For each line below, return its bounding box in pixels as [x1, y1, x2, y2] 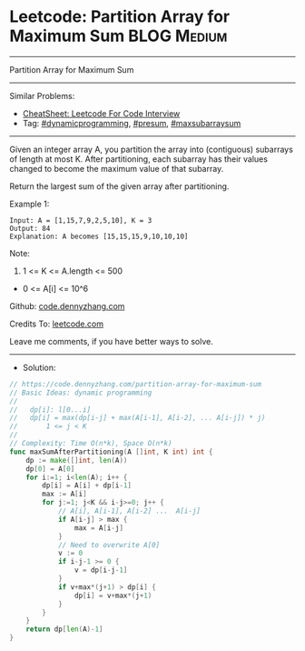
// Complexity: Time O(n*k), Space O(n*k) [9, 439, 172, 448]
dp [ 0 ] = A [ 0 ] [25, 464, 75, 474]
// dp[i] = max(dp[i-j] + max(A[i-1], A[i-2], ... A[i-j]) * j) [9, 414, 266, 423]
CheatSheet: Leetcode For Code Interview [22, 107, 181, 119]
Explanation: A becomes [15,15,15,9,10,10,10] [9, 232, 189, 241]
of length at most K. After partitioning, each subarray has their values [9, 153, 268, 165]
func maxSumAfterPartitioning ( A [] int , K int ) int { [9, 447, 213, 456]
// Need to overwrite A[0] [57, 540, 161, 549]
